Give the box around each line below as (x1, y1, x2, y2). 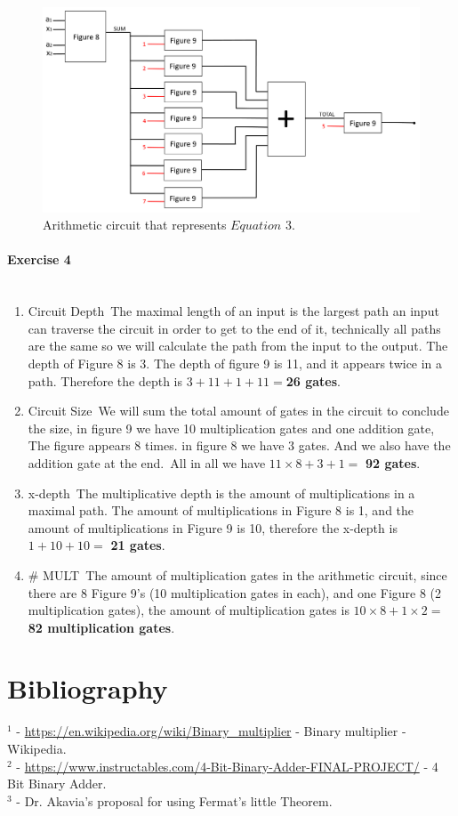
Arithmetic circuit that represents (43, 215, 227, 234)
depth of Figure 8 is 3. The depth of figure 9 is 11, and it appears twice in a (28, 353, 443, 372)
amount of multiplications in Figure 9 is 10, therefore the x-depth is (28, 518, 398, 537)
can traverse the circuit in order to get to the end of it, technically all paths (28, 319, 441, 337)
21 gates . (110, 536, 165, 554)
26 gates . (285, 371, 341, 390)
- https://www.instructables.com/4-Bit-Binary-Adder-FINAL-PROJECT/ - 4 (16, 756, 438, 775)
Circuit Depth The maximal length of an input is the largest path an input (28, 302, 439, 320)
